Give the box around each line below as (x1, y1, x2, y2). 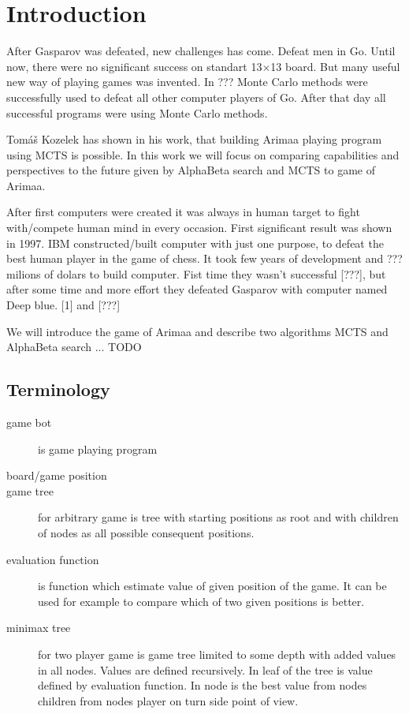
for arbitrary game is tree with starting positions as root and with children (38, 509, 399, 525)
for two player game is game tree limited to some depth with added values (38, 645, 396, 662)
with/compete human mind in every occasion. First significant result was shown (6, 219, 392, 236)
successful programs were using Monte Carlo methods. (6, 104, 268, 121)
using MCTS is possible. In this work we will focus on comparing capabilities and (6, 146, 400, 163)
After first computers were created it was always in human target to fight (6, 204, 360, 220)
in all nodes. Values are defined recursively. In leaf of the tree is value (38, 661, 373, 678)
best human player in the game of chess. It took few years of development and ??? (6, 250, 403, 267)
